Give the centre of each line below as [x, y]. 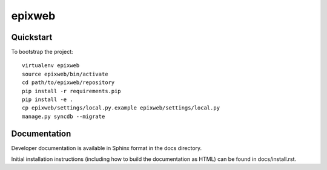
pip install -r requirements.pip [71, 91]
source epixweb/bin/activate [65, 74]
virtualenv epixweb [51, 66]
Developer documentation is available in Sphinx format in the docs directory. [107, 148]
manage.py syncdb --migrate [64, 116]
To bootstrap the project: [42, 52]
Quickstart [32, 37]
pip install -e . [48, 100]
